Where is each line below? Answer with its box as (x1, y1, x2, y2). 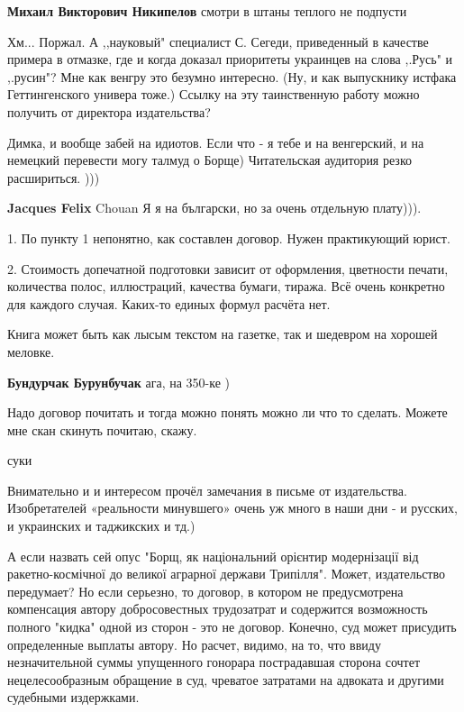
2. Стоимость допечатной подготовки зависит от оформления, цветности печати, (7, 259, 449, 278)
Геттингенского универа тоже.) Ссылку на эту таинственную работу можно (7, 85, 420, 104)
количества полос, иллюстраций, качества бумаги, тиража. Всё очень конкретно (7, 277, 445, 296)
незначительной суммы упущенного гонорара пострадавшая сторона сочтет (7, 653, 421, 671)
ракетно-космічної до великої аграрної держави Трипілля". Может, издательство (7, 564, 446, 583)
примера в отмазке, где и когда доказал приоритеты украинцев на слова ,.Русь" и (7, 50, 453, 68)
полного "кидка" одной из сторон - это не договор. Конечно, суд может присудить (7, 617, 457, 636)
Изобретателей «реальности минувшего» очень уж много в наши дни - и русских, (7, 498, 458, 517)
